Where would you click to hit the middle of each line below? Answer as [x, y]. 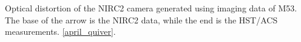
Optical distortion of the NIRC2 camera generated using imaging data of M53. [151, 8]
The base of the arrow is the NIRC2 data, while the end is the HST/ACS [141, 19]
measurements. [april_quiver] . [60, 31]
